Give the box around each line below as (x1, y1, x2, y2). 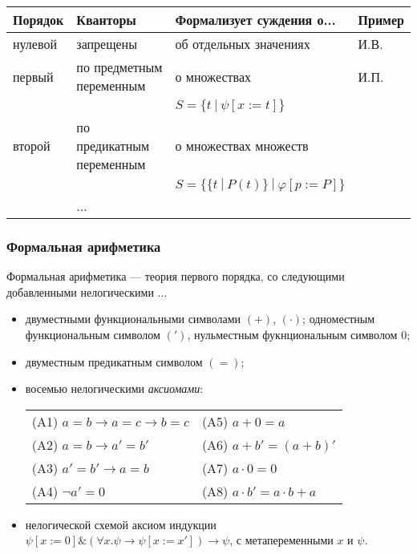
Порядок (13, 10, 64, 29)
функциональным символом (25, 326, 160, 342)
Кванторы (76, 10, 136, 29)
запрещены (76, 34, 137, 53)
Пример (358, 10, 404, 29)
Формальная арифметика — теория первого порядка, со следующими (6, 268, 345, 285)
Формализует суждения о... (175, 10, 336, 29)
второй (13, 136, 51, 155)
